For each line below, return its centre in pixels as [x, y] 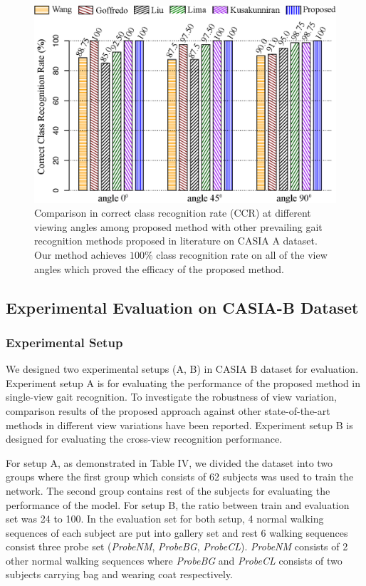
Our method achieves [80, 254]
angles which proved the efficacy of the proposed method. [159, 268]
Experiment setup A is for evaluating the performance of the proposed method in [183, 382]
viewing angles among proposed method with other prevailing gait [178, 226]
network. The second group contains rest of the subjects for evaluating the [168, 490]
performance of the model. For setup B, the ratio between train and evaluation [178, 504]
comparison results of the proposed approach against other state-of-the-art [168, 410]
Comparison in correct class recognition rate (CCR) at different [173, 213]
